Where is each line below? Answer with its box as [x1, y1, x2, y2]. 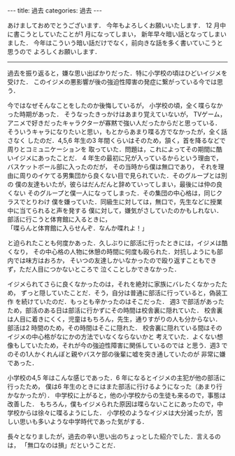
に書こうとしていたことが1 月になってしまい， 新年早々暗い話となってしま [7, 30, 221, 38]
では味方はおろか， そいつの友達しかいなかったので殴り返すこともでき [13, 256, 217, 264]
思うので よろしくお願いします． [7, 48, 101, 55]
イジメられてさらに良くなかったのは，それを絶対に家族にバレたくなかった [7, 280, 222, 288]
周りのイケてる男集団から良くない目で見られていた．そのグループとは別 [19, 172, 227, 179]
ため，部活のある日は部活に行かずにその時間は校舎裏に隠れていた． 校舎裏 [7, 306, 223, 315]
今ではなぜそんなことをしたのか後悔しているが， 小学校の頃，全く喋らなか [7, 102, 223, 109]
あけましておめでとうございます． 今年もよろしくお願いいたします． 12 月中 [7, 21, 227, 29]
